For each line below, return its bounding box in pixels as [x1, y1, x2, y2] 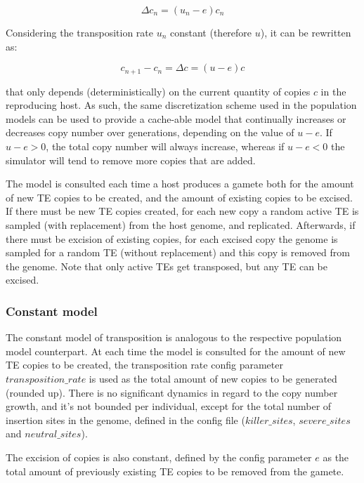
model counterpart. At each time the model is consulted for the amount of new [6, 343, 346, 358]
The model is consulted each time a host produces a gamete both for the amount [6, 176, 354, 191]
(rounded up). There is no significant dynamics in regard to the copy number [6, 385, 338, 399]
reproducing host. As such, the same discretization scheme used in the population [6, 98, 357, 112]
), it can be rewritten [260, 25, 351, 39]
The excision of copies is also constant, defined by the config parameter [6, 449, 312, 464]
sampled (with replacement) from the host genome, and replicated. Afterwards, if [6, 217, 356, 232]
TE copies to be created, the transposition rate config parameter [6, 357, 283, 372]
